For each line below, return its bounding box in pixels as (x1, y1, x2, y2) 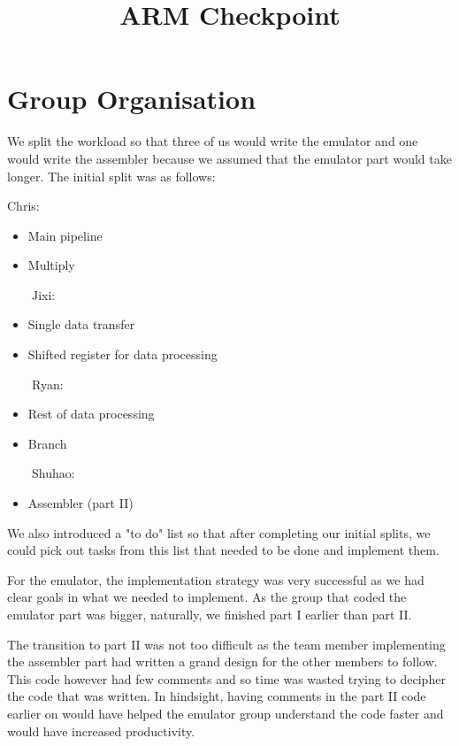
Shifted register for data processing (27, 345, 218, 364)
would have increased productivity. (7, 721, 195, 740)
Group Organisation (7, 81, 256, 117)
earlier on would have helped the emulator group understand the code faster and (7, 704, 444, 722)
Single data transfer (27, 315, 135, 334)
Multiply (27, 256, 75, 274)
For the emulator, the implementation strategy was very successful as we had (7, 570, 425, 588)
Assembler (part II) (27, 494, 134, 512)
